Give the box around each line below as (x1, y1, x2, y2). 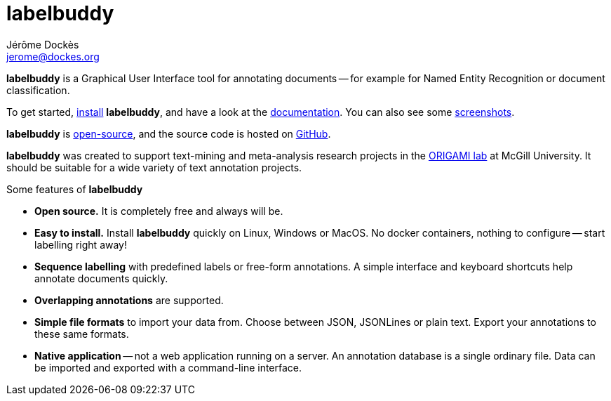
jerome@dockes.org (6, 50, 100, 63)
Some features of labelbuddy (6, 183, 143, 195)
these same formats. (34, 327, 129, 340)
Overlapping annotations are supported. (34, 294, 224, 306)
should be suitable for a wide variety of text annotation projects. (6, 161, 302, 173)
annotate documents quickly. (34, 272, 168, 284)
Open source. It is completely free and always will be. (34, 204, 283, 217)
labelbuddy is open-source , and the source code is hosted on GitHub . (6, 127, 331, 140)
